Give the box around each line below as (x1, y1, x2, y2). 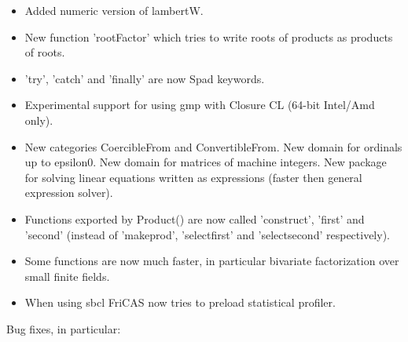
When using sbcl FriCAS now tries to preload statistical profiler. (24, 294, 336, 311)
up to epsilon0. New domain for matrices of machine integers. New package (24, 154, 387, 170)
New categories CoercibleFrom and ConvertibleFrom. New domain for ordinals (24, 138, 402, 155)
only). (24, 111, 53, 128)
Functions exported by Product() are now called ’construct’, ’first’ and (24, 210, 365, 227)
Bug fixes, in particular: (6, 320, 121, 337)
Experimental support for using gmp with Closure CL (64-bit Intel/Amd (24, 96, 375, 113)
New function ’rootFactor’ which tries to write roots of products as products (24, 28, 393, 45)
